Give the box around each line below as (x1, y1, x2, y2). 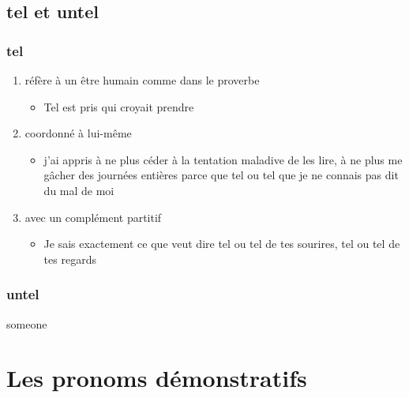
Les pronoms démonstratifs (6, 362, 307, 394)
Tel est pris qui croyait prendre (43, 98, 194, 115)
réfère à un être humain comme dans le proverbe (24, 72, 260, 88)
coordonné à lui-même (24, 125, 132, 141)
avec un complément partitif (24, 208, 162, 225)
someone (6, 315, 47, 332)
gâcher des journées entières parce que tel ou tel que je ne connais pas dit (43, 167, 399, 183)
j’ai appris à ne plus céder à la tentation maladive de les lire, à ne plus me (43, 151, 403, 167)
